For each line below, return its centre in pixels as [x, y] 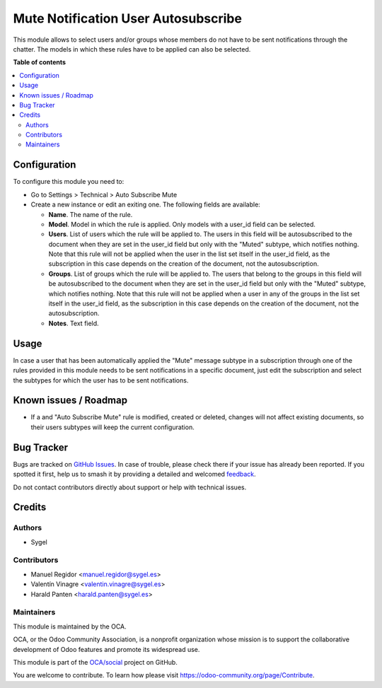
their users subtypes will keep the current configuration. [112, 427]
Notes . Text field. [74, 323]
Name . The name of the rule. [91, 214]
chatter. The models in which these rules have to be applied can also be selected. [132, 49]
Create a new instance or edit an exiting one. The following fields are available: [146, 204]
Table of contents [40, 62]
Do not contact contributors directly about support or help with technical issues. [130, 487]
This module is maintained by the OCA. [70, 626]
